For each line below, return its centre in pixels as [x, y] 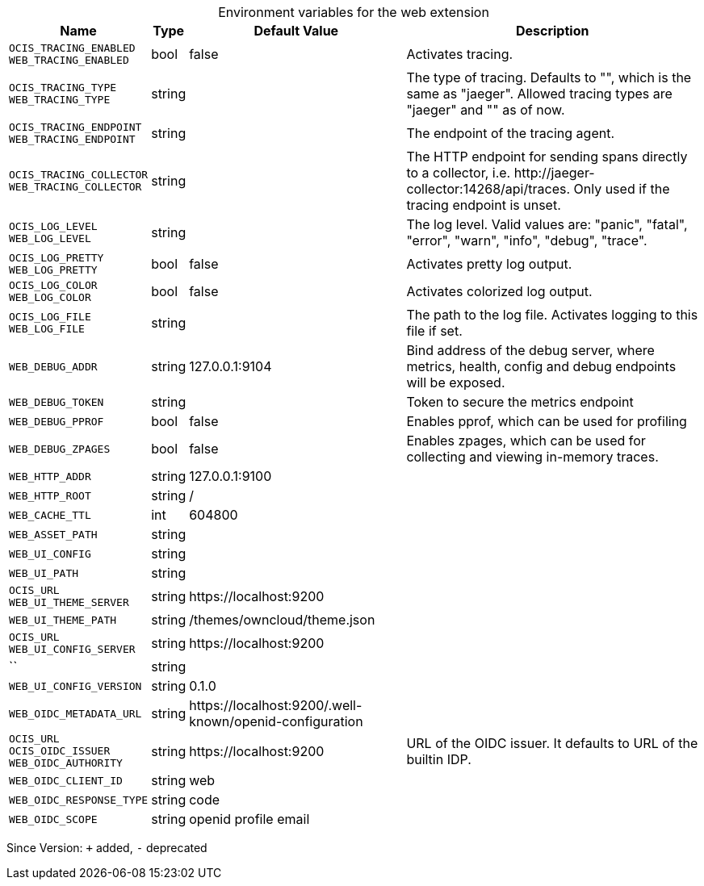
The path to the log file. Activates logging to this [552, 315]
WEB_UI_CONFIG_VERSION [75, 686]
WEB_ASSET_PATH [53, 534]
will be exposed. [456, 382]
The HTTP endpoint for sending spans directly [547, 157]
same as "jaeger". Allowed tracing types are [539, 94]
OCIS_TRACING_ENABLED [72, 48]
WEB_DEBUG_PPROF [57, 421]
